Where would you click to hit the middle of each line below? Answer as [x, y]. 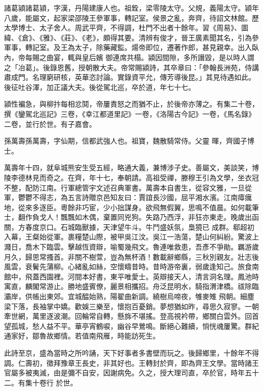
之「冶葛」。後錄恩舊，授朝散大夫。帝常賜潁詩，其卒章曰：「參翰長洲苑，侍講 [131, 67]
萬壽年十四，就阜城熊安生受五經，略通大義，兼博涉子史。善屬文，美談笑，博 [131, 167]
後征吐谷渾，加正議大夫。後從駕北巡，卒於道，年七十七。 [100, 87]
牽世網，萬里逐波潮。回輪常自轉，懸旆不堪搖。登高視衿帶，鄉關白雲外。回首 [131, 316]
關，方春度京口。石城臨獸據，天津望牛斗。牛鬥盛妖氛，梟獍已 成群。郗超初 [129, 227]
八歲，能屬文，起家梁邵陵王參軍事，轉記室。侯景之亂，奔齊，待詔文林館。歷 [131, 17]
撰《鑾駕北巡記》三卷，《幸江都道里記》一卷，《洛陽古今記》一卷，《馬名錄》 [130, 113]
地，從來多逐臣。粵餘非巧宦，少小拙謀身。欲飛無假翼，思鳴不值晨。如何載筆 [131, 207]
